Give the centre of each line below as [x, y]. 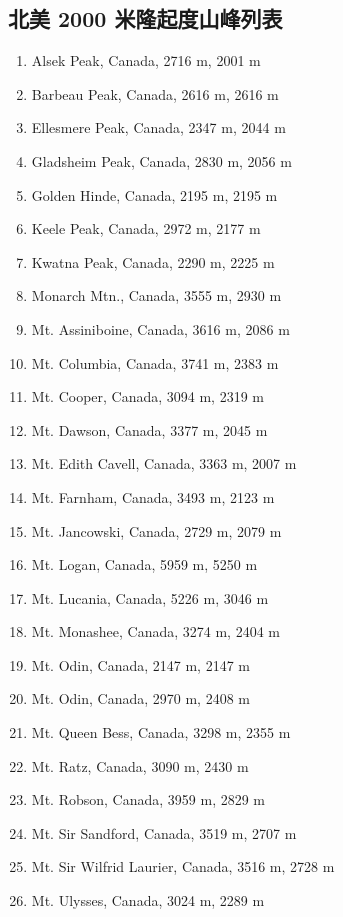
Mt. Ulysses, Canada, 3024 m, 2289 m [148, 900]
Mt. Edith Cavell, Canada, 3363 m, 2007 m [164, 463]
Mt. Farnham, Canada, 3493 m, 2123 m [153, 496]
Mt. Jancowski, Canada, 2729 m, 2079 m [156, 530]
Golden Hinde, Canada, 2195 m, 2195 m [154, 194]
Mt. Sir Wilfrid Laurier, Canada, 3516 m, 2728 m [183, 866]
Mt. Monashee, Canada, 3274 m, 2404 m [155, 631]
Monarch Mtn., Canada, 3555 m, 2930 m [156, 295]
